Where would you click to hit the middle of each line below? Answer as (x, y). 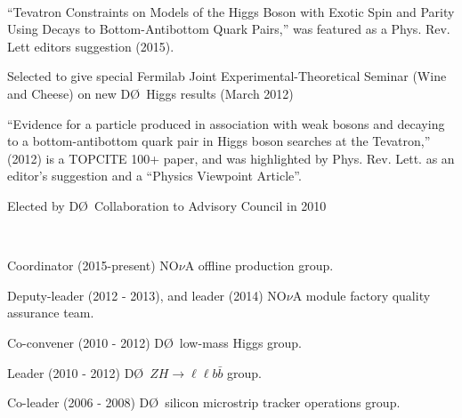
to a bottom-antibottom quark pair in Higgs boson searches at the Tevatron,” (219, 141)
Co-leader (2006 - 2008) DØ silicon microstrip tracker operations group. (204, 402)
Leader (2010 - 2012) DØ (76, 372)
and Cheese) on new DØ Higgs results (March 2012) (150, 93)
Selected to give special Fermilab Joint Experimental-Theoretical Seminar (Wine (227, 76)
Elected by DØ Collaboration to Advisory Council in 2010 (167, 205)
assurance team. (51, 313)
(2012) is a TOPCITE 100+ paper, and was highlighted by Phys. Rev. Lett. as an (231, 158)
